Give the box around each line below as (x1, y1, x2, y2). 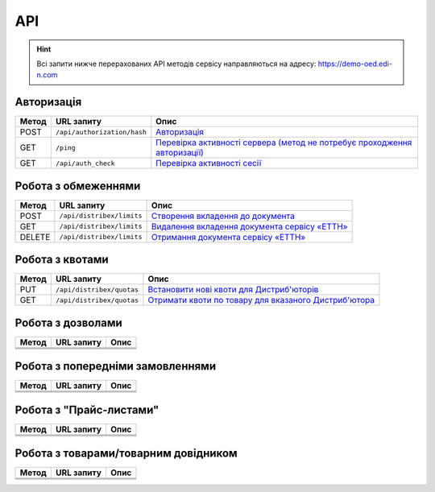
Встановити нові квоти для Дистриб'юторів (147, 284, 319, 296)
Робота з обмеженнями (14, 179, 141, 192)
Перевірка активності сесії (155, 158, 262, 169)
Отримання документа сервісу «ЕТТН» (151, 231, 306, 242)
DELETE (19, 231, 51, 242)
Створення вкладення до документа (151, 210, 296, 221)
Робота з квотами (14, 253, 109, 267)
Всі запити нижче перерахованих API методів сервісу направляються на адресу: (36, 59, 317, 68)
